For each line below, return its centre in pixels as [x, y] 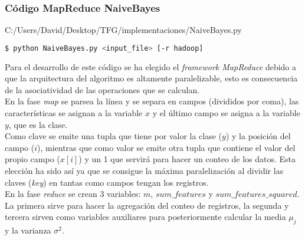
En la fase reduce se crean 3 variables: [73, 194]
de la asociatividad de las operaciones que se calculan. [102, 89]
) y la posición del [258, 136]
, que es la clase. [38, 124]
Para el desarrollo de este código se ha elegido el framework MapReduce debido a [151, 66]
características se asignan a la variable [74, 113]
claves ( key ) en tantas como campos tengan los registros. [107, 182]
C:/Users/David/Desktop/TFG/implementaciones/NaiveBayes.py [123, 30]
